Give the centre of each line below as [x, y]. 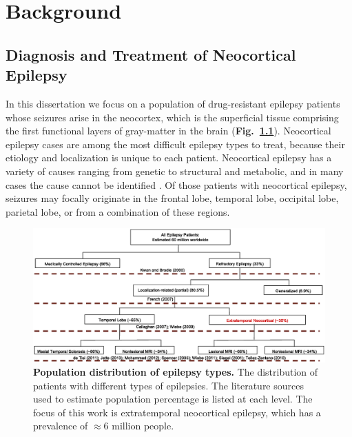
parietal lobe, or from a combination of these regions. [118, 211]
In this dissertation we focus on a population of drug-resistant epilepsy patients [173, 103]
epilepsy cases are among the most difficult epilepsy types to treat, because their [175, 144]
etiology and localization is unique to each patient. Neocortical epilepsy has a [169, 157]
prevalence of [61, 426]
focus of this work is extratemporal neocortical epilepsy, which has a [177, 412]
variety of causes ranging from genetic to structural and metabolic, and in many [175, 171]
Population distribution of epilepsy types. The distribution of [176, 372]
